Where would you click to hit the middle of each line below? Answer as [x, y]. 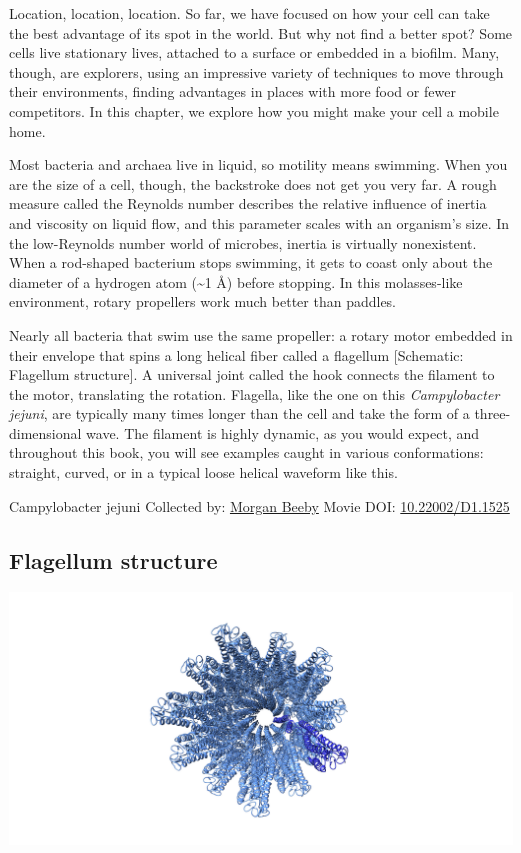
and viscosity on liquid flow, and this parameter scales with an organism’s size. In [259, 222]
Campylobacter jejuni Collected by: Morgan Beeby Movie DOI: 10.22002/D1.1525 [259, 505]
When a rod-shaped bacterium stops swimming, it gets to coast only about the [251, 262]
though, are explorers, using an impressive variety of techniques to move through [256, 71]
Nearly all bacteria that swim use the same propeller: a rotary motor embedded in [261, 334]
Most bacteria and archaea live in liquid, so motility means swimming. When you [258, 164]
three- [492, 413]
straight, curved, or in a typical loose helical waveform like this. [203, 472]
